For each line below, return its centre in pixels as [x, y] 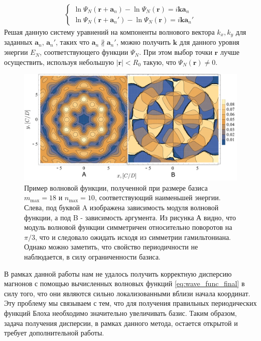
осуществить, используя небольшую [59, 62]
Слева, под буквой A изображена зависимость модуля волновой [121, 207]
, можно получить [143, 42]
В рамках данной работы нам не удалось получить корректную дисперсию [118, 273]
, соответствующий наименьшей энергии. [158, 197]
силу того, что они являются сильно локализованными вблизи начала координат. [127, 293]
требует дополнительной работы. [54, 333]
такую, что [160, 62]
